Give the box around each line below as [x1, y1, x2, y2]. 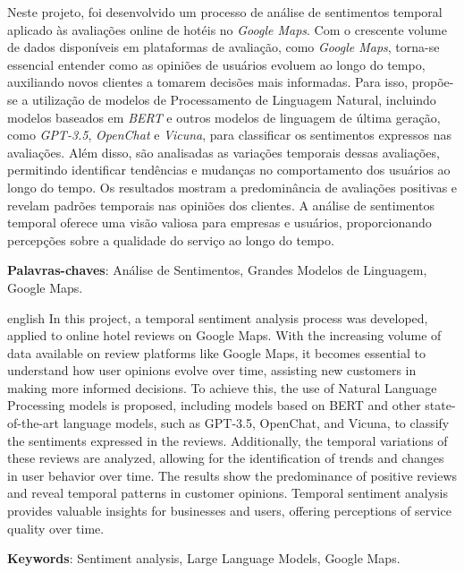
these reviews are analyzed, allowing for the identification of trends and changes [7, 449, 444, 467]
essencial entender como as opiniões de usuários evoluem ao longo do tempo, [7, 55, 426, 73]
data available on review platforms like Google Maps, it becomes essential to [7, 343, 426, 362]
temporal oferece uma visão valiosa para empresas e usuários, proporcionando [7, 213, 432, 232]
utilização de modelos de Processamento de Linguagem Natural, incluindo [32, 90, 436, 108]
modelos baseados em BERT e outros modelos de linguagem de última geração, [7, 107, 441, 126]
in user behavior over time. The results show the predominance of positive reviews [7, 466, 458, 484]
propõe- [411, 73, 454, 91]
